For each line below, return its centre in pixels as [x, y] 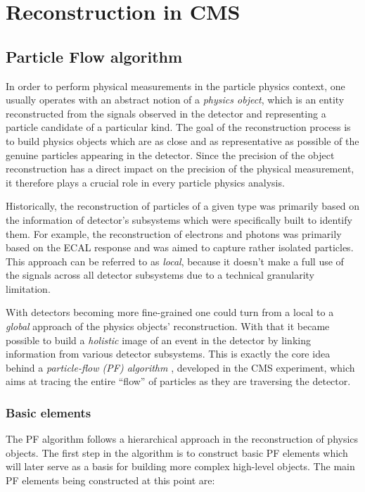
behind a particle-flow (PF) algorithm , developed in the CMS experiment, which [180, 367]
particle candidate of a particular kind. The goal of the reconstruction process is [178, 127]
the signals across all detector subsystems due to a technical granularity [160, 275]
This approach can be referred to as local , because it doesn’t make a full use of [175, 261]
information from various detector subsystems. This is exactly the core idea [168, 354]
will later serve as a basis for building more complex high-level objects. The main [180, 466]
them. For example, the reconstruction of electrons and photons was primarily [174, 233]
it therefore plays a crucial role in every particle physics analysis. [145, 182]
